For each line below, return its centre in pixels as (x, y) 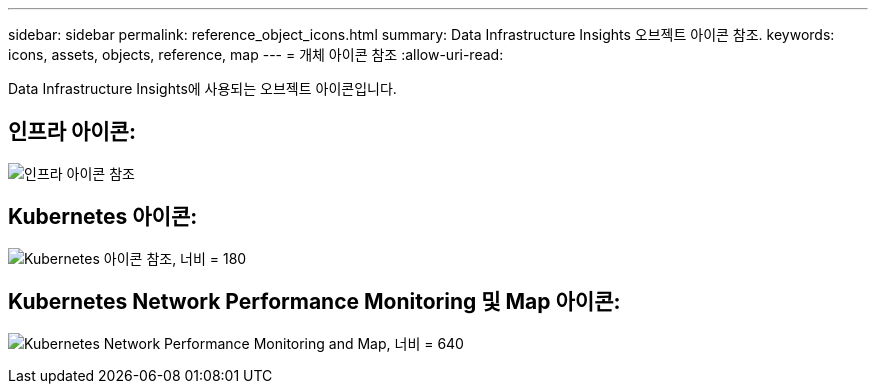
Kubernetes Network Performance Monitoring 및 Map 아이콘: (314, 302)
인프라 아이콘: (72, 132)
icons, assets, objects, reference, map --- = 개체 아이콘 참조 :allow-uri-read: (256, 54)
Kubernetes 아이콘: (103, 217)
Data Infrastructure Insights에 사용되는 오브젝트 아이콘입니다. (202, 88)
